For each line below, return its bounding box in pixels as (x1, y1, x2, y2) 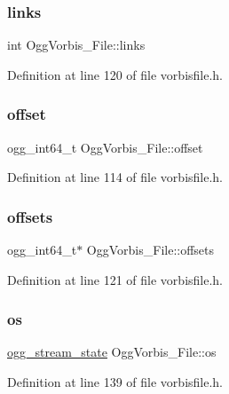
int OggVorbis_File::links (7, 35, 146, 54)
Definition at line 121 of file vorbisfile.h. (7, 270, 224, 288)
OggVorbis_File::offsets (86, 240, 215, 259)
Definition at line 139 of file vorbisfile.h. (7, 373, 224, 391)
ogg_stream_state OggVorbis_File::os (7, 343, 217, 361)
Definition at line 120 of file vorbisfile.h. (7, 65, 224, 83)
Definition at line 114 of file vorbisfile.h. (7, 168, 224, 186)
